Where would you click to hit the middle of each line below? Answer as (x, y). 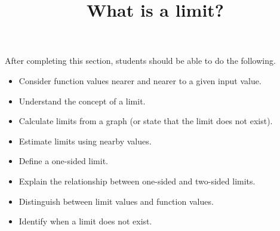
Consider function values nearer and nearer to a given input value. (140, 80)
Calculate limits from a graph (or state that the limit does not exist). (146, 121)
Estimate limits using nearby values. (85, 141)
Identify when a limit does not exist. (85, 221)
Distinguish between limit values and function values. (116, 201)
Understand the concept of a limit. (82, 101)
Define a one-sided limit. (64, 161)
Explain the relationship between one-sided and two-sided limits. (137, 181)
